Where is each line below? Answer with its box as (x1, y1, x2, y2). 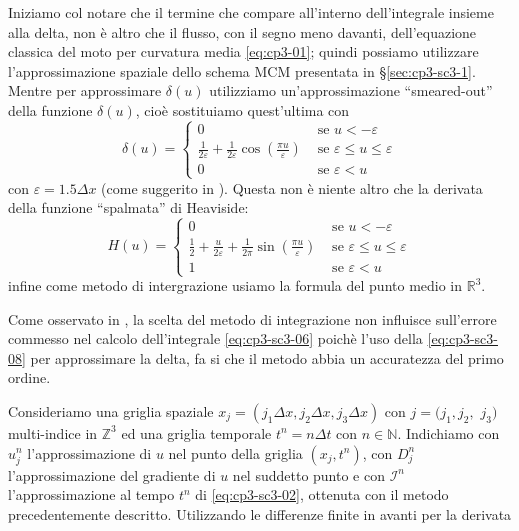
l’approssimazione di (27, 442, 152, 463)
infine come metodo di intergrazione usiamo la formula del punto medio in (8, 275, 463, 295)
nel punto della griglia (168, 442, 303, 463)
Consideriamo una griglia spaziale (8, 400, 214, 421)
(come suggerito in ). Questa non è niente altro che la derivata (101, 177, 483, 198)
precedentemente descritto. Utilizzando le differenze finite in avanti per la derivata (8, 503, 512, 524)
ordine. (8, 367, 51, 388)
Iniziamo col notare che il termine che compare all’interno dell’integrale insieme (8, 2, 494, 22)
